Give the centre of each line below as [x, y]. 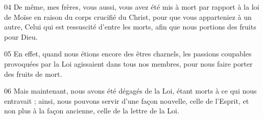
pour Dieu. [21, 36]
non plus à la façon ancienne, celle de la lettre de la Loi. [92, 111]
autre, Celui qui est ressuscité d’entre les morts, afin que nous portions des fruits [130, 27]
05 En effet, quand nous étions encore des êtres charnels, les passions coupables [128, 54]
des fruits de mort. [33, 73]
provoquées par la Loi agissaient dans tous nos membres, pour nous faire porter [128, 63]
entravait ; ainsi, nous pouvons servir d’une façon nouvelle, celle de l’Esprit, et [127, 100]
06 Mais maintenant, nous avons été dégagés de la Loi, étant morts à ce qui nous [130, 91]
